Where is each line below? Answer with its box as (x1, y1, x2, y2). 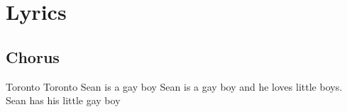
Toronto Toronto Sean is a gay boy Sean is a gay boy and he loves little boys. (6, 79, 343, 94)
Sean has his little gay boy (6, 93, 121, 108)
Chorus (6, 45, 60, 67)
